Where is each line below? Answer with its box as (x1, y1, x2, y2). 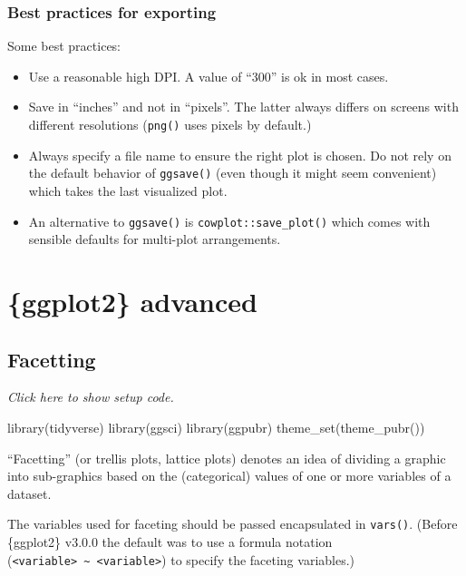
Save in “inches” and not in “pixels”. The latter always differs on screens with (28, 97, 459, 116)
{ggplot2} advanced (7, 282, 257, 319)
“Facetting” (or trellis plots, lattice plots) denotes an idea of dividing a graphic (7, 448, 446, 467)
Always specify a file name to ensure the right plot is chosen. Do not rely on (28, 145, 451, 164)
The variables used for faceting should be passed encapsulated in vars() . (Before (7, 514, 458, 533)
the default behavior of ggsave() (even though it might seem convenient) (28, 163, 437, 182)
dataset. (7, 483, 52, 503)
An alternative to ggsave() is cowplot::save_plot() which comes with (28, 211, 431, 230)
